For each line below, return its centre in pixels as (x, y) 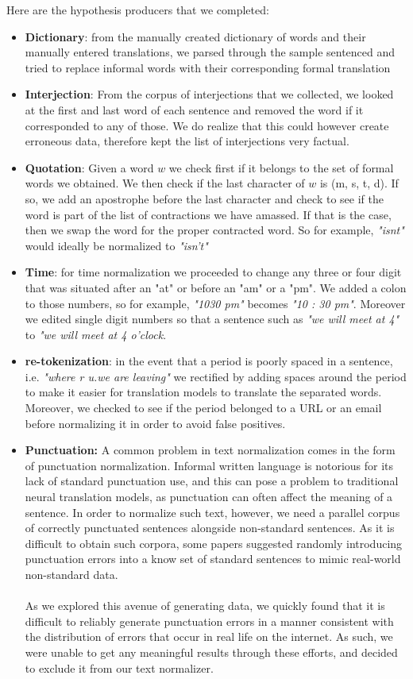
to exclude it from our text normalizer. (119, 667)
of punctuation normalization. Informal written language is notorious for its (209, 465)
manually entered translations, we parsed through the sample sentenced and (210, 52)
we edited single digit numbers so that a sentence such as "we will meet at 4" (212, 319)
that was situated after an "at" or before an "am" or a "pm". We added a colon (216, 287)
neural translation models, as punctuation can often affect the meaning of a (209, 497)
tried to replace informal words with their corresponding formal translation (208, 67)
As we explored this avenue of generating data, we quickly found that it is (205, 606)
